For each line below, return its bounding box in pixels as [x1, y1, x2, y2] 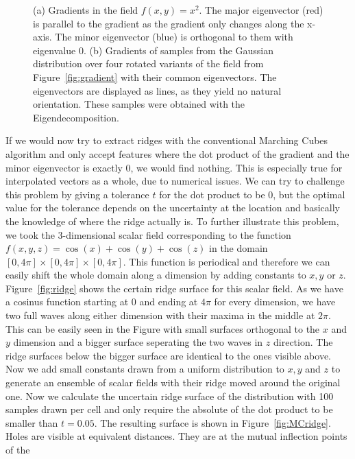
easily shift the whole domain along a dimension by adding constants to [5, 268, 306, 282]
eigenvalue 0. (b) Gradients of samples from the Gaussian [33, 43, 274, 57]
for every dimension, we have [214, 294, 336, 309]
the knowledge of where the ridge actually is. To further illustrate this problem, [5, 213, 339, 228]
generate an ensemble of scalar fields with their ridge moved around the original [5, 375, 341, 390]
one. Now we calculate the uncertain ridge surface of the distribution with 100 [5, 388, 334, 403]
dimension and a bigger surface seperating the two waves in [13, 335, 263, 349]
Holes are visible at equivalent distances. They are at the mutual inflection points [5, 429, 347, 443]
